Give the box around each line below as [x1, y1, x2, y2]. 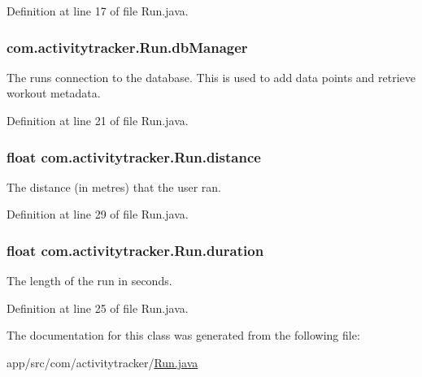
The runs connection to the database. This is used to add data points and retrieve [7, 68, 416, 85]
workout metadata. [7, 84, 101, 102]
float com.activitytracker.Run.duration [7, 240, 264, 260]
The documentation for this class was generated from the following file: [7, 327, 360, 344]
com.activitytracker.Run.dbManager [7, 37, 248, 57]
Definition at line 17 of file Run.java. [7, 2, 189, 19]
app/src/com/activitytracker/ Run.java [7, 354, 198, 370]
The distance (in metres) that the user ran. [7, 178, 221, 195]
